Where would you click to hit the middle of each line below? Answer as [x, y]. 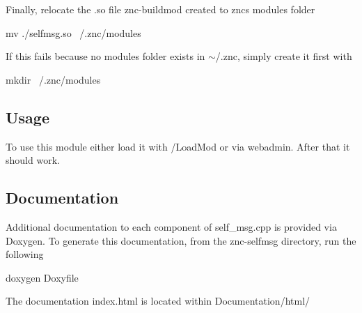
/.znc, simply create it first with [284, 56]
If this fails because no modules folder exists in [105, 56]
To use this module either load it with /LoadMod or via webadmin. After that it [178, 146]
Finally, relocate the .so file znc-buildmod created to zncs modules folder [160, 9]
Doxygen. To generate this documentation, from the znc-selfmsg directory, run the [181, 240]
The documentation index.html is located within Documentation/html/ [158, 301]
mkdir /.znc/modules [53, 79]
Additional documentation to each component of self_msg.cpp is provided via [171, 226]
